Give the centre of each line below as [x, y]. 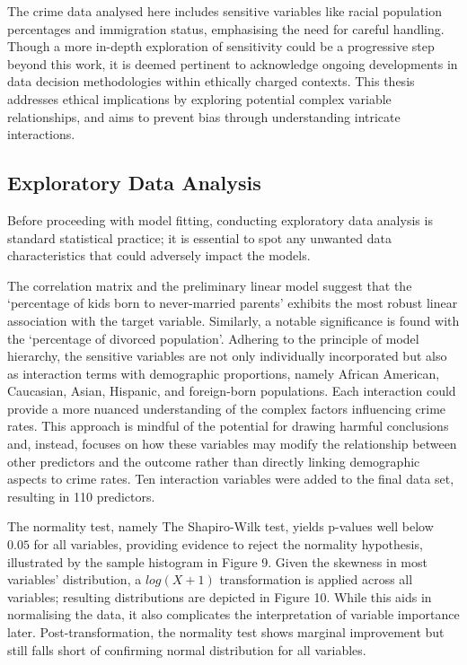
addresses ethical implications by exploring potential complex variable [199, 98]
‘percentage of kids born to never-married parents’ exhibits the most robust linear [233, 303]
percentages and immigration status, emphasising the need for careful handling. [226, 28]
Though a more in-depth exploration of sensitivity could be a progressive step [221, 46]
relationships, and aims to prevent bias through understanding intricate [204, 116]
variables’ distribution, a [75, 579]
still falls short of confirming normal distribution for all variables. [187, 649]
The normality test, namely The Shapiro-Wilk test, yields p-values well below [220, 526]
